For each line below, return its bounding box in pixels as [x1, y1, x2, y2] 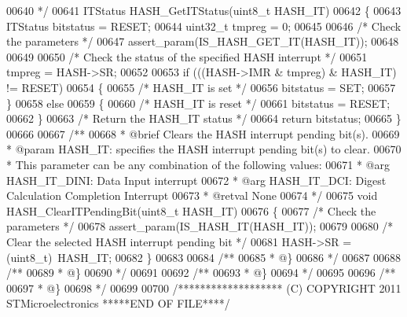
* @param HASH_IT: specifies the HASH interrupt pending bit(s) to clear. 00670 [6, 141, 401, 157]
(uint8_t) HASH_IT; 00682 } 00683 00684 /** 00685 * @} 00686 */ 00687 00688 [6, 249, 401, 265]
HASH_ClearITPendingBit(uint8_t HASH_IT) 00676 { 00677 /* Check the [6, 202, 376, 219]
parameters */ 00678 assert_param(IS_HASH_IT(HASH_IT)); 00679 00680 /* [6, 218, 394, 234]
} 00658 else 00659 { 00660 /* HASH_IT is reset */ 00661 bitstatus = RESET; [6, 94, 390, 111]
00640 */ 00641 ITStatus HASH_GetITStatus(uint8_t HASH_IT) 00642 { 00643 [6, 2, 401, 18]
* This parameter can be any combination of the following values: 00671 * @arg [6, 156, 390, 172]
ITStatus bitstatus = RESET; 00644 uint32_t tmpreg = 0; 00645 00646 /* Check [6, 17, 401, 34]
